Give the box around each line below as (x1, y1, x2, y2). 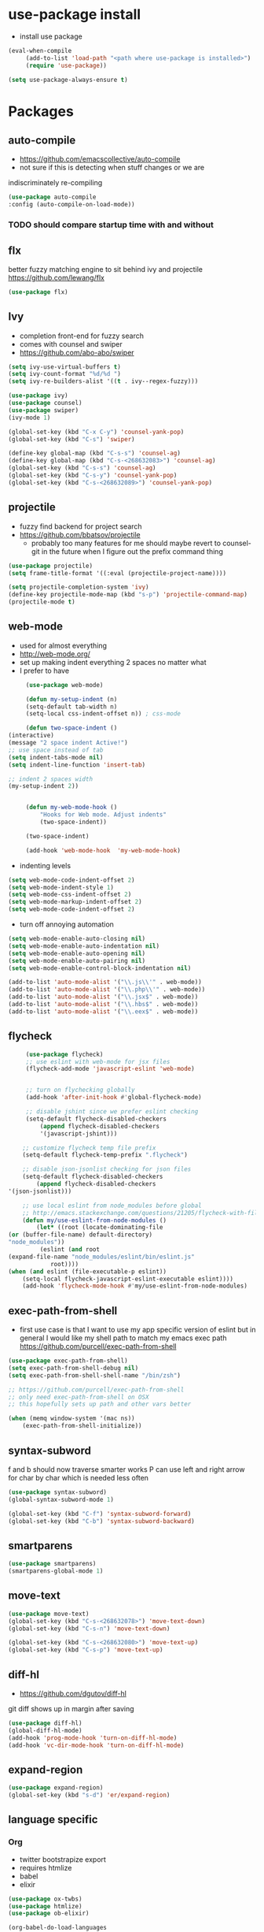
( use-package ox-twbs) (8, 1895, 82, 1903)
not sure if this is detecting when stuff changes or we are (19, 163, 205, 173)
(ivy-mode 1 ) (8, 414, 51, 422)
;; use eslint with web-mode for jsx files (25, 1057, 170, 1065)
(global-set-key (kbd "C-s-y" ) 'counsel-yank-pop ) (8, 471, 178, 480)
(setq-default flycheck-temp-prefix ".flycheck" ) (22, 1151, 189, 1159)
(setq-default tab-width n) (25, 703, 118, 711)
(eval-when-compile (8, 46, 72, 54)
